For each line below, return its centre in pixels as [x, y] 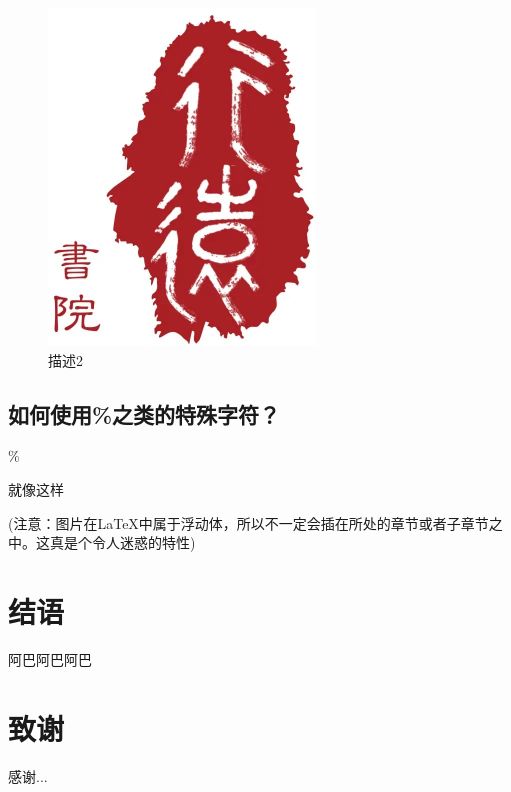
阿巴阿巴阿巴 [50, 658]
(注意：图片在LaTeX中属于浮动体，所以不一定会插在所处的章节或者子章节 [248, 522]
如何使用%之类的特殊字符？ [144, 413]
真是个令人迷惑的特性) [122, 542]
